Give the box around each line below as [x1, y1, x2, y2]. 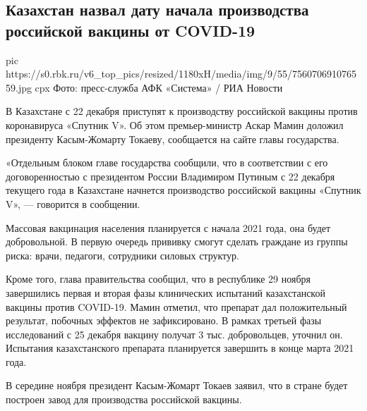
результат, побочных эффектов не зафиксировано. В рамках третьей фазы [6, 313, 322, 328]
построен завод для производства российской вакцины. [6, 392, 242, 407]
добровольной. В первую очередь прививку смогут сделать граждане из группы [6, 234, 348, 249]
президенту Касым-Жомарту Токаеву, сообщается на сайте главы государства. [6, 131, 339, 146]
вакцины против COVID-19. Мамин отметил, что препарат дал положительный [6, 299, 347, 314]
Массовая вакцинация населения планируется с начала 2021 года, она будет [6, 220, 331, 235]
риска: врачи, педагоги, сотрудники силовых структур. [6, 247, 239, 262]
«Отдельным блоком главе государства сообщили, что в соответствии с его [6, 155, 328, 170]
